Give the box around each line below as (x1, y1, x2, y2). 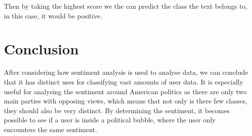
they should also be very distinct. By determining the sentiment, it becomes (4, 105, 230, 115)
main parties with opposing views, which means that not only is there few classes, (4, 96, 248, 106)
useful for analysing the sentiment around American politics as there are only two (4, 86, 247, 96)
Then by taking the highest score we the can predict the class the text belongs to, (4, 1, 248, 11)
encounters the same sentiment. (4, 124, 97, 134)
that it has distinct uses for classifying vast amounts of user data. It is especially (4, 76, 243, 86)
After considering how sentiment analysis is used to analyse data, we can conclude (4, 67, 249, 77)
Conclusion (4, 39, 79, 59)
